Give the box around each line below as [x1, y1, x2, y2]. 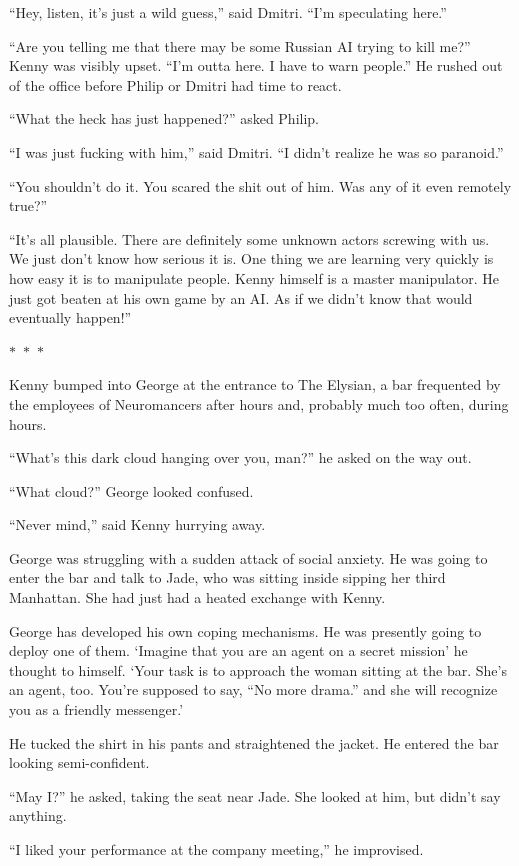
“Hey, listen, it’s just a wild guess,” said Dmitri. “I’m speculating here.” [9, 2, 447, 22]
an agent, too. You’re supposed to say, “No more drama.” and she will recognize [9, 679, 498, 700]
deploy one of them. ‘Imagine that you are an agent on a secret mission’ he [9, 640, 468, 661]
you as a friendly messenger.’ [9, 699, 184, 720]
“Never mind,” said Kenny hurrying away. [9, 514, 266, 535]
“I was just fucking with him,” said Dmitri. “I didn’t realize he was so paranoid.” [9, 141, 504, 162]
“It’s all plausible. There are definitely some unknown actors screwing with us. [9, 228, 490, 249]
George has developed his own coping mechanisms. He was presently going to [9, 620, 482, 641]
